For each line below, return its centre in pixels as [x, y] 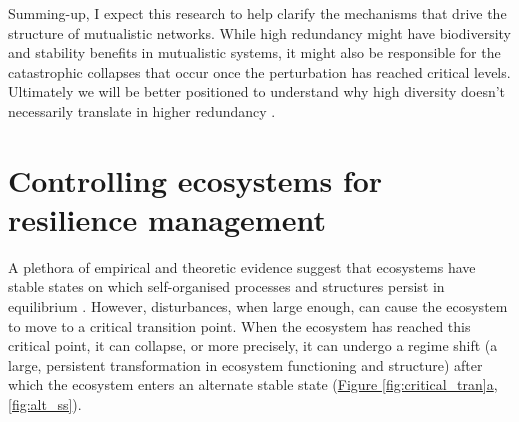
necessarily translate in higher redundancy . [142, 110]
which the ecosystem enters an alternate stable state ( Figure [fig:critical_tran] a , [253, 384]
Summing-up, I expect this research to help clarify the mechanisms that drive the [257, 13]
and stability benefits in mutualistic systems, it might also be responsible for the [254, 52]
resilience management [167, 218]
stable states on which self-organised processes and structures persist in [226, 286]
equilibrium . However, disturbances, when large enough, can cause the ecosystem [258, 306]
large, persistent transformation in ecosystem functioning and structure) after [245, 364]
